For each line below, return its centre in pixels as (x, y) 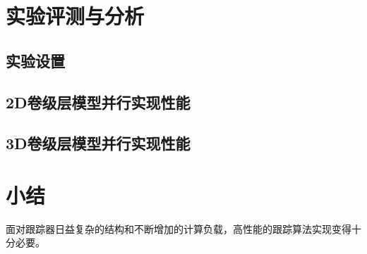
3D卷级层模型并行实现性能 (98, 143)
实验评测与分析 (75, 16)
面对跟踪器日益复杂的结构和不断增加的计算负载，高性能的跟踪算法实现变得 (179, 228)
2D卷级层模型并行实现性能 (98, 102)
